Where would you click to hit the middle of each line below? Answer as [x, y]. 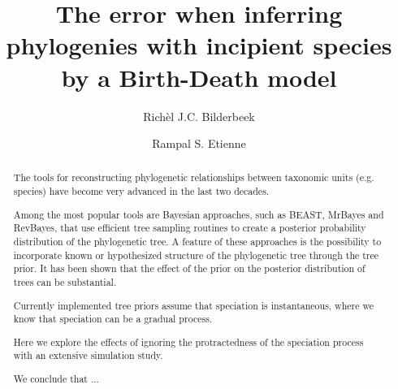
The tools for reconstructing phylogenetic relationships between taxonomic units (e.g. [194, 177]
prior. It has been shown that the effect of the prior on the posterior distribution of [189, 268]
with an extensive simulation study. [88, 355]
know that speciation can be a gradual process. [113, 319]
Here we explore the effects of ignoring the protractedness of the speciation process [188, 341]
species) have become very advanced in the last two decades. [141, 191]
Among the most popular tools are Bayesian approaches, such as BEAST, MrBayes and [199, 214]
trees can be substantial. [65, 281]
